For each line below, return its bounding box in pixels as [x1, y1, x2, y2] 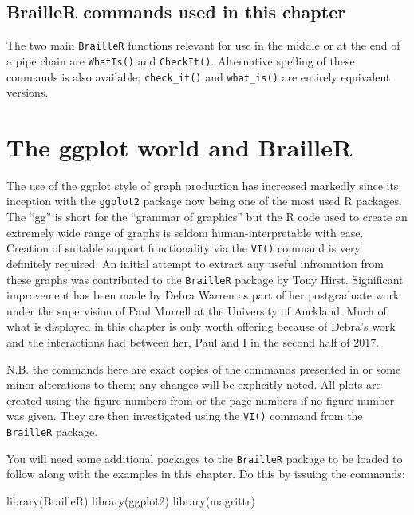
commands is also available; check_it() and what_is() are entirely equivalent [6, 68, 391, 85]
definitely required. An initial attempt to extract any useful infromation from [6, 255, 384, 271]
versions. [6, 84, 49, 101]
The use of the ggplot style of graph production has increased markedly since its [6, 176, 399, 193]
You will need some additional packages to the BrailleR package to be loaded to [6, 450, 403, 466]
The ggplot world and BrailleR [6, 130, 353, 163]
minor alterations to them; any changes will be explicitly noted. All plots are [6, 376, 381, 393]
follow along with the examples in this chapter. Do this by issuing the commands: [6, 465, 405, 482]
